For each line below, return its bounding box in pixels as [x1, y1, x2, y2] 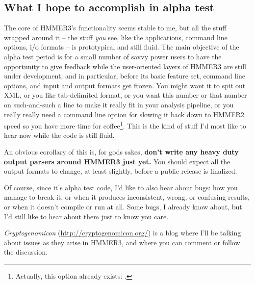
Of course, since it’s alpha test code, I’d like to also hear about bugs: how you [4, 182, 238, 192]
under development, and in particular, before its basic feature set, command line [4, 71, 245, 81]
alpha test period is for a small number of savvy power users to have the [4, 51, 222, 61]
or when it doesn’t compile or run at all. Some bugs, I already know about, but [4, 201, 242, 211]
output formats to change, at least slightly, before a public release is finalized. [4, 166, 237, 176]
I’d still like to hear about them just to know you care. [4, 211, 169, 221]
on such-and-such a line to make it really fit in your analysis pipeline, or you [4, 99, 234, 109]
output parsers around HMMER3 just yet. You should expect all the [4, 156, 230, 166]
